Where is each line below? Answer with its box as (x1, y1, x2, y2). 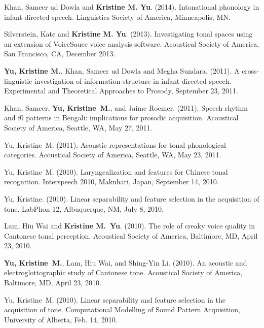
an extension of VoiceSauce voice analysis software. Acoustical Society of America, (4, 38, 259, 49)
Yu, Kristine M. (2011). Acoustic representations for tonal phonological (4, 139, 227, 150)
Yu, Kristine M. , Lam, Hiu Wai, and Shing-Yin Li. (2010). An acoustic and (4, 257, 247, 268)
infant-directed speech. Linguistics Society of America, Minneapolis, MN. (4, 11, 231, 22)
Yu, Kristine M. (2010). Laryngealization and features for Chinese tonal (4, 166, 228, 177)
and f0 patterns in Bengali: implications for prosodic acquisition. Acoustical (4, 112, 239, 123)
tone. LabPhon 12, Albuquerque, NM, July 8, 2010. (4, 203, 164, 214)
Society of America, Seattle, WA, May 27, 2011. (4, 122, 153, 133)
